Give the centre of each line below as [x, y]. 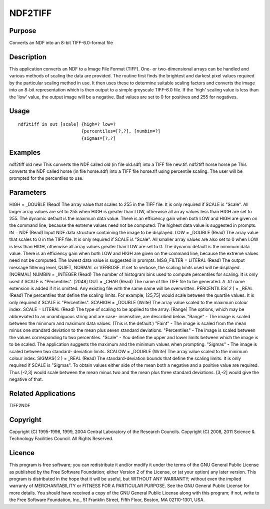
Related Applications [42, 393]
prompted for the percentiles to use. [46, 178]
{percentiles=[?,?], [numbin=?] [121, 131]
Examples [25, 152]
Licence [22, 453]
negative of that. [26, 379]
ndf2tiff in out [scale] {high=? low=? [67, 124]
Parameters [28, 193]
